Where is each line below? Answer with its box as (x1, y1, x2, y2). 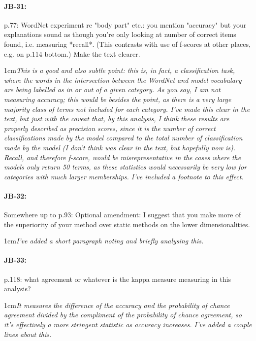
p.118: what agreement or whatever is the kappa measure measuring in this (4, 273, 231, 284)
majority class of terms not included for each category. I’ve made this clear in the (4, 103, 250, 114)
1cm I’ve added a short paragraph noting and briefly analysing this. (4, 236, 204, 246)
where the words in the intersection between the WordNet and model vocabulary (4, 74, 242, 85)
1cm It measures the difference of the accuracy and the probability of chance (4, 300, 230, 310)
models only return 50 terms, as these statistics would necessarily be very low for (4, 162, 247, 172)
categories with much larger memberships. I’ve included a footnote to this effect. (4, 171, 244, 181)
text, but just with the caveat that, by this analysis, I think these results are (4, 113, 229, 124)
